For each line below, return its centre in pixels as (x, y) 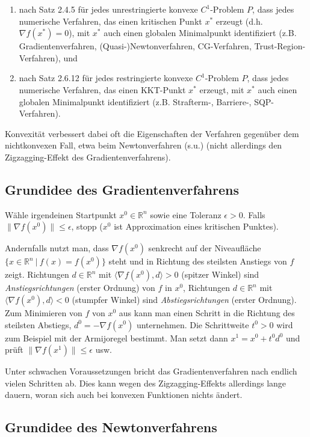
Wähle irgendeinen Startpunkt (61, 214)
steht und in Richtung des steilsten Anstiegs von (198, 261)
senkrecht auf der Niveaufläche (205, 248)
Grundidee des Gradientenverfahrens (122, 189)
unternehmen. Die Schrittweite (193, 324)
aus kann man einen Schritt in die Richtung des (207, 312)
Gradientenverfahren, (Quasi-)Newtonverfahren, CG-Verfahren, (135, 46)
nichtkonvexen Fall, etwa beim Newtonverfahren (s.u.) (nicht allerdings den (144, 145)
